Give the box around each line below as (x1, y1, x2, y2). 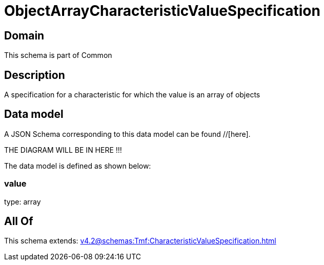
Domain (4, 29, 45, 42)
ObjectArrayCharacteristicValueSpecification (4, 2, 320, 19)
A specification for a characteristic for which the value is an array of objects (4, 90, 260, 99)
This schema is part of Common (4, 51, 112, 60)
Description (4, 68, 65, 81)
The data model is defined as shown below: (4, 161, 151, 170)
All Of (4, 215, 33, 228)
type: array (4, 197, 41, 206)
